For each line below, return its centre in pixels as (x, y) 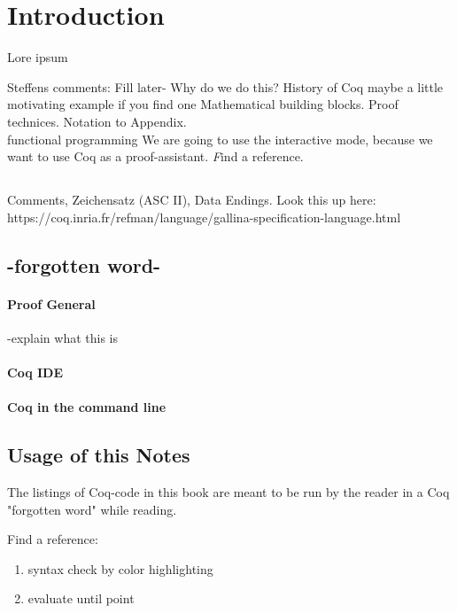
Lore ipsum (38, 57)
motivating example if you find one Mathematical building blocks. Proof (203, 104)
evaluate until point (81, 598)
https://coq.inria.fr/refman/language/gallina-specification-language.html (204, 217)
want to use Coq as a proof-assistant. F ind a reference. (155, 156)
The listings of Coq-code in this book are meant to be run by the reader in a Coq (228, 492)
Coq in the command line (87, 407)
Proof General (51, 303)
